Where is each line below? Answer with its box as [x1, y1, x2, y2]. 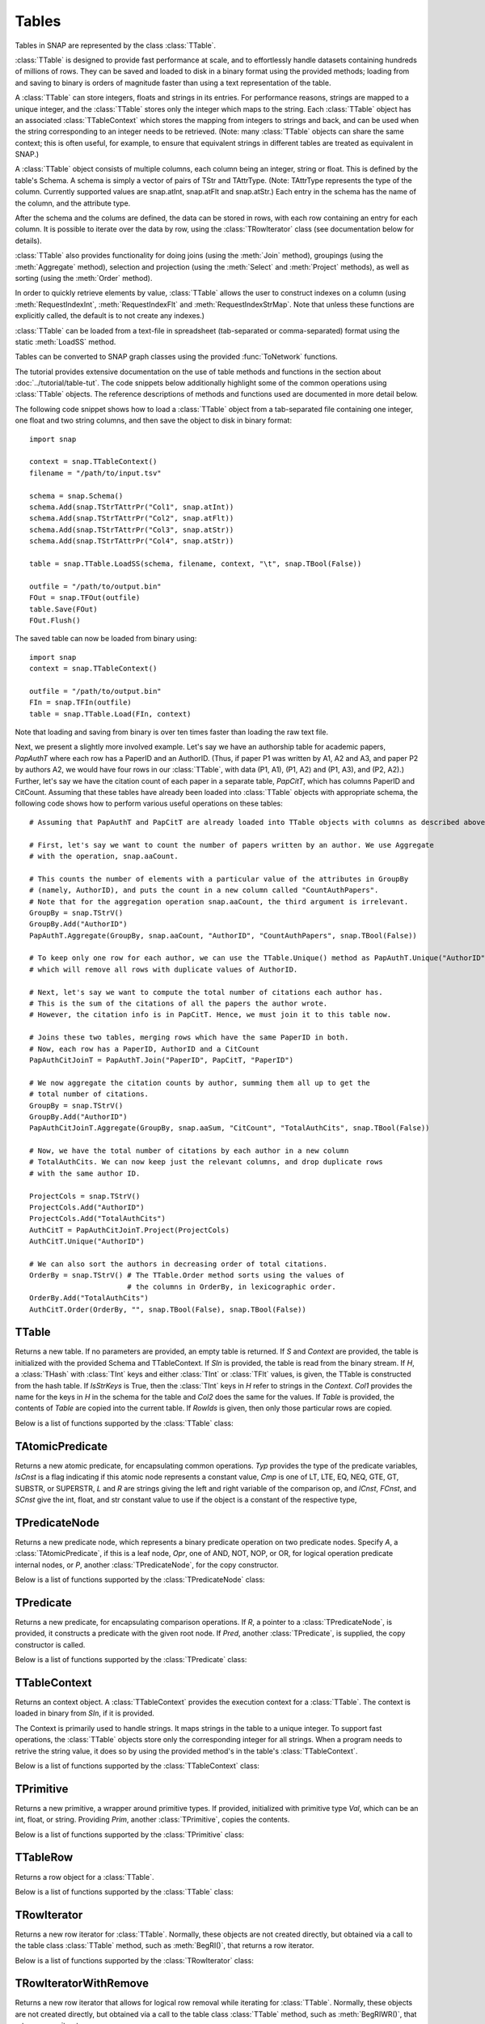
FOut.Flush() [29, 615, 81, 625]
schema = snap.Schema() [29, 491, 124, 500]
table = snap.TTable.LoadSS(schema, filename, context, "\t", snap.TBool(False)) [29, 559, 362, 568]
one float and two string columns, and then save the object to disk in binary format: [15, 415, 293, 425]
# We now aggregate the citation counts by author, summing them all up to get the [29, 1078, 371, 1087]
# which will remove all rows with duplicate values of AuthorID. [29, 964, 298, 974]
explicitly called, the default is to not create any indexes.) [15, 311, 205, 321]
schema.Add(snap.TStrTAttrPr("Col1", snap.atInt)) [29, 503, 234, 512]
